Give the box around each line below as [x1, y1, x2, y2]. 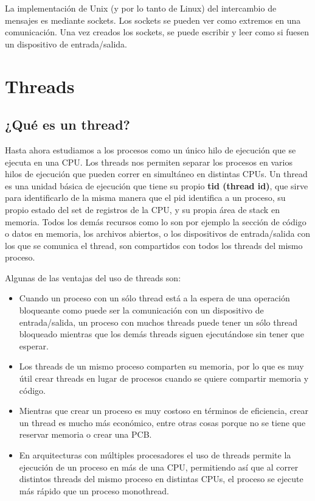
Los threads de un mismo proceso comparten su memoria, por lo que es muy [19, 360, 304, 373]
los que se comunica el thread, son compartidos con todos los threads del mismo [5, 239, 303, 251]
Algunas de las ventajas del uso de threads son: [5, 271, 181, 284]
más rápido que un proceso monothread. [19, 484, 169, 497]
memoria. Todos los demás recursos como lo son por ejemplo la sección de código [5, 215, 306, 228]
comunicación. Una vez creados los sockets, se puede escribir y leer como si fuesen [5, 26, 309, 38]
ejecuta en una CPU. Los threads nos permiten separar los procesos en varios [5, 155, 292, 168]
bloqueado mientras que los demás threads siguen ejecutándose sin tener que [19, 328, 304, 340]
